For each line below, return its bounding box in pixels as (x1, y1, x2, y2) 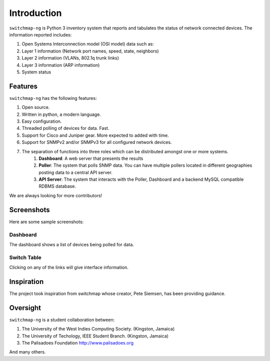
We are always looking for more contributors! (9, 192, 102, 198)
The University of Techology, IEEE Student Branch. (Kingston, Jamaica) (21, 333, 168, 339)
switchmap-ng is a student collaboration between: (9, 317, 115, 323)
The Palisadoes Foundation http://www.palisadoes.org (21, 340, 134, 346)
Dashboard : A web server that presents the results (38, 155, 143, 161)
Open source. (21, 104, 50, 110)
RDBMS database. (38, 183, 76, 189)
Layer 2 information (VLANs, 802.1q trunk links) (21, 55, 119, 61)
